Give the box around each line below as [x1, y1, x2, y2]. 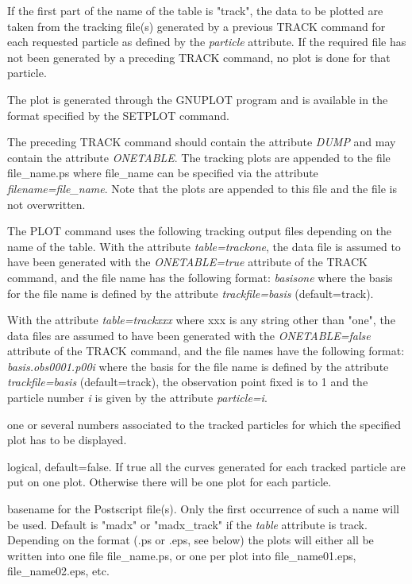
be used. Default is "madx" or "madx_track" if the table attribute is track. [7, 516, 368, 532]
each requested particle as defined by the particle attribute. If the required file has [7, 33, 406, 50]
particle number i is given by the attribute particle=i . [7, 389, 268, 406]
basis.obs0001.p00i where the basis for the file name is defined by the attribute [7, 358, 389, 374]
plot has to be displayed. [7, 431, 127, 448]
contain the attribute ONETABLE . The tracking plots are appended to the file [7, 149, 391, 165]
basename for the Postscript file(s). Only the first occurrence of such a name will [7, 501, 399, 517]
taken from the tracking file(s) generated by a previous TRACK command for [7, 17, 386, 34]
